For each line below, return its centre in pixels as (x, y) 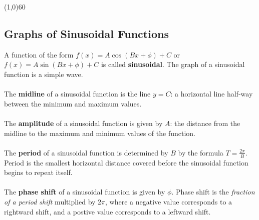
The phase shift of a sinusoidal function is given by (85, 192)
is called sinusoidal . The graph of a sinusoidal (173, 64)
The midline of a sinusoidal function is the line (77, 94)
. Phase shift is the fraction (213, 192)
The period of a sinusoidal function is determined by (86, 152)
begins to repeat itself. (38, 172)
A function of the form (39, 54)
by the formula (201, 152)
